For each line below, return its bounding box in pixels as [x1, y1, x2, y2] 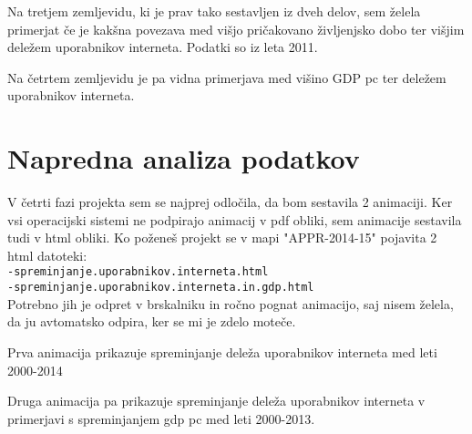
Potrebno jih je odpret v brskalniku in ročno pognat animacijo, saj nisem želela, [7, 294, 454, 313]
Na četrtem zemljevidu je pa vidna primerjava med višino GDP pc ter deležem [7, 67, 446, 87]
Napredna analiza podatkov [7, 139, 360, 177]
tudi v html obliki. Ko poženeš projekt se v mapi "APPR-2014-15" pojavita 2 [7, 228, 437, 247]
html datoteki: [7, 245, 87, 264]
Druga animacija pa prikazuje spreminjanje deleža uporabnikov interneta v [7, 391, 426, 410]
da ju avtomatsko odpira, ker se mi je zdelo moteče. [7, 312, 296, 331]
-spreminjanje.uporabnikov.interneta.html [7, 265, 269, 279]
